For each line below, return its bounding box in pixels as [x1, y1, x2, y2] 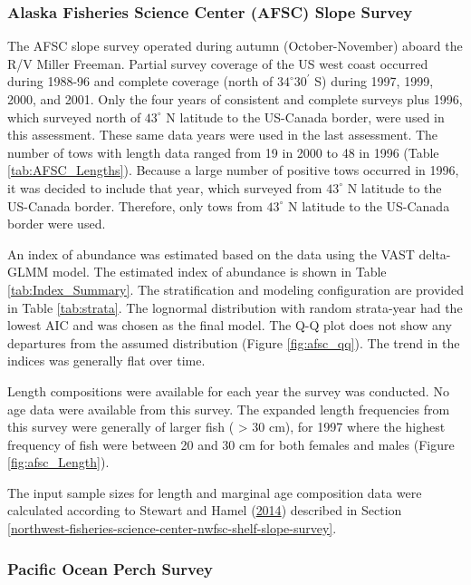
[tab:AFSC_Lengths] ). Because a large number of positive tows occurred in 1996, [7, 161, 459, 180]
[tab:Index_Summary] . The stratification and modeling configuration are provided [7, 279, 464, 298]
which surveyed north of [7, 107, 141, 126]
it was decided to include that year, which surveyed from [7, 178, 322, 197]
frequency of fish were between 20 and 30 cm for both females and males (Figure [7, 434, 455, 453]
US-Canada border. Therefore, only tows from [7, 196, 263, 215]
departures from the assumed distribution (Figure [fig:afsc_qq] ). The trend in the [7, 333, 460, 352]
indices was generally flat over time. [7, 351, 206, 370]
